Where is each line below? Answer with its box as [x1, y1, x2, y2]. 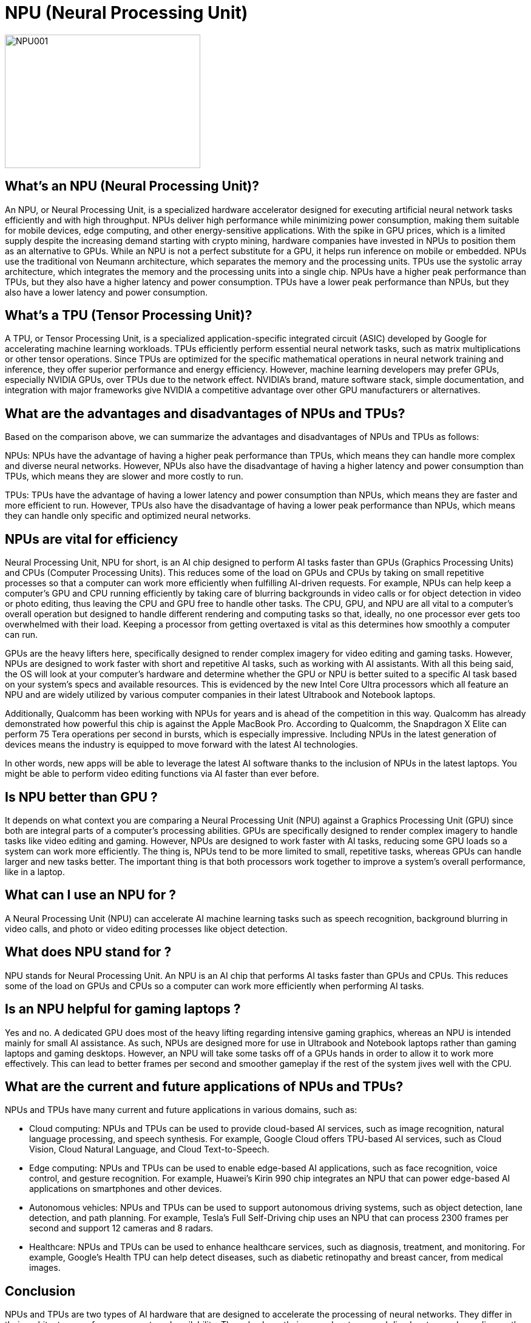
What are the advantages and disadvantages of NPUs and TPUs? [5, 405, 405, 421]
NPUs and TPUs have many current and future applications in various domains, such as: [5, 1105, 357, 1115]
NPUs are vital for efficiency [5, 531, 178, 547]
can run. [5, 629, 38, 640]
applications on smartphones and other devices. [29, 1183, 222, 1194]
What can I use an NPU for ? [5, 887, 176, 903]
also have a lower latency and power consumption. [5, 286, 208, 297]
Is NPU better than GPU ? [5, 789, 158, 805]
